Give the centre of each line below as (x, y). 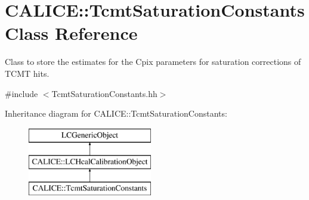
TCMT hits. (27, 73)
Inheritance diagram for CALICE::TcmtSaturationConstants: (116, 113)
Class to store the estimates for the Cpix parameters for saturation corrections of (153, 62)
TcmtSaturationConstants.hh (104, 93)
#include (21, 93)
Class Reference (71, 33)
